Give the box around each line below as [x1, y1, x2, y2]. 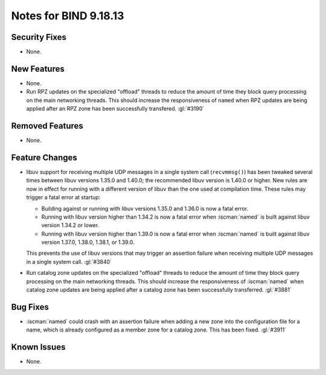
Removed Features [11, 121, 84, 131]
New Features [11, 63, 65, 74]
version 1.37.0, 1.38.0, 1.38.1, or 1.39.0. [41, 239, 135, 246]
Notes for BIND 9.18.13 [11, 9, 124, 22]
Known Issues [11, 342, 66, 353]
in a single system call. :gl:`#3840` [26, 258, 112, 265]
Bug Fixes [11, 302, 50, 312]
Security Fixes [11, 32, 66, 42]
